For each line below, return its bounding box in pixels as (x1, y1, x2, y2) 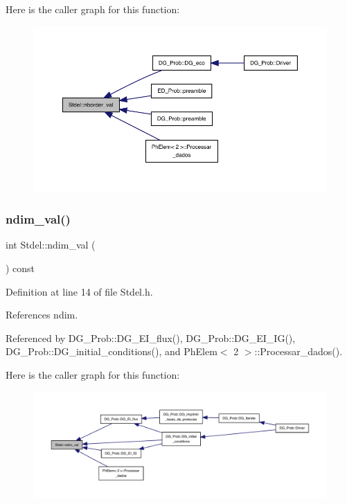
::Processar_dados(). (254, 344, 343, 359)
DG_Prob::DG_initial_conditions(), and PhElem (6, 344, 217, 359)
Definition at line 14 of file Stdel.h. (6, 284, 153, 298)
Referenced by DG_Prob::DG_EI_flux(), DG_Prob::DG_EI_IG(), (6, 330, 296, 345)
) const (6, 261, 35, 276)
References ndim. (6, 307, 78, 322)
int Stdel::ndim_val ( (6, 237, 96, 252)
